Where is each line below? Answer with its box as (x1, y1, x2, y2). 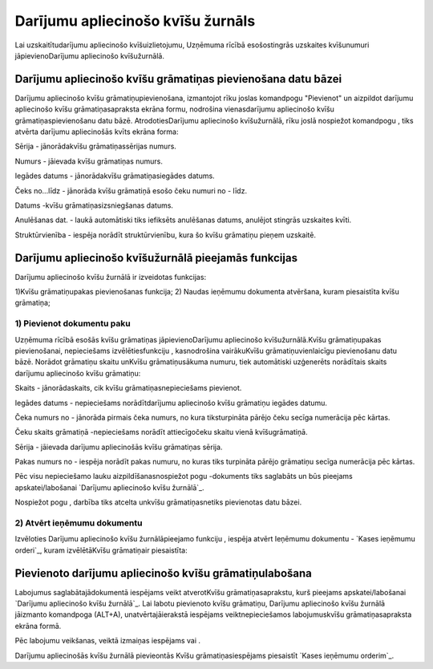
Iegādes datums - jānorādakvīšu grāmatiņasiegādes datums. (14, 171, 216, 180)
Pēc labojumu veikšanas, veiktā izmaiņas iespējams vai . (14, 636, 200, 646)
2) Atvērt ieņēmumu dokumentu (14, 517, 143, 529)
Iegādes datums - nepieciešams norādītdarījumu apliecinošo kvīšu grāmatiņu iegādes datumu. (14, 398, 328, 407)
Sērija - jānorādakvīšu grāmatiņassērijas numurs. (14, 141, 176, 152)
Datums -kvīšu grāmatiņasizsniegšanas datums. (14, 201, 174, 210)
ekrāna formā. (14, 621, 62, 630)
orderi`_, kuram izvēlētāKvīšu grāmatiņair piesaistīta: (14, 545, 188, 555)
